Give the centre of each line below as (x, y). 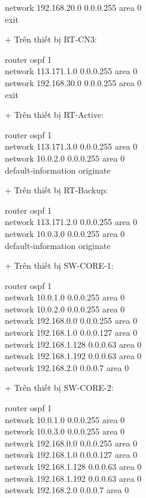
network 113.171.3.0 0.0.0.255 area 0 (71, 146)
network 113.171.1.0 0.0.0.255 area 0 (71, 71)
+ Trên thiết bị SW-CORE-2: (59, 388)
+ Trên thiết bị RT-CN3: (51, 39)
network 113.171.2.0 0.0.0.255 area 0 (71, 222)
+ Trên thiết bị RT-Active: (54, 115)
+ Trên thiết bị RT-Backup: (56, 190)
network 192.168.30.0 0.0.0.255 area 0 (73, 82)
